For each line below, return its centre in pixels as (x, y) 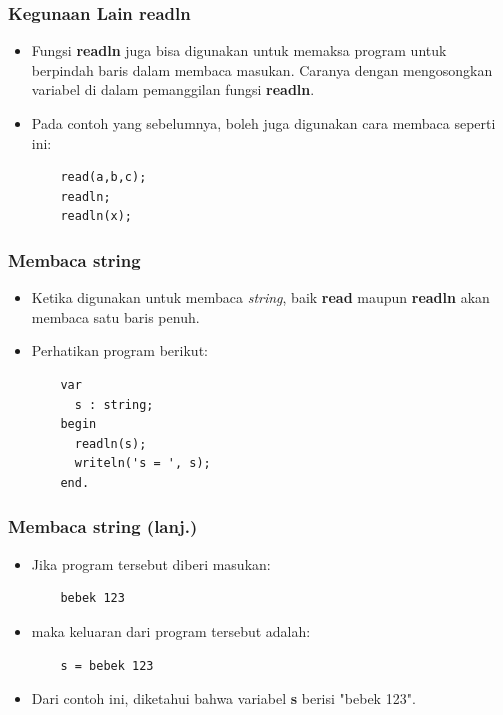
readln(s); (110, 443)
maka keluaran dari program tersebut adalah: (171, 630)
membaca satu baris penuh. (115, 316)
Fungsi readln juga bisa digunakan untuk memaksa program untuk (239, 50)
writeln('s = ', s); (142, 463)
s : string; (114, 404)
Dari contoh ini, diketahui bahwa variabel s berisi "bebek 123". (223, 698)
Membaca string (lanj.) (103, 526)
